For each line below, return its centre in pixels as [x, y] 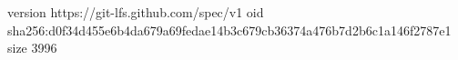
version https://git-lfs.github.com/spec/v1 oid [136, 12]
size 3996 [32, 48]
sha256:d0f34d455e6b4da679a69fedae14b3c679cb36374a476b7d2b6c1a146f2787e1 [229, 30]
